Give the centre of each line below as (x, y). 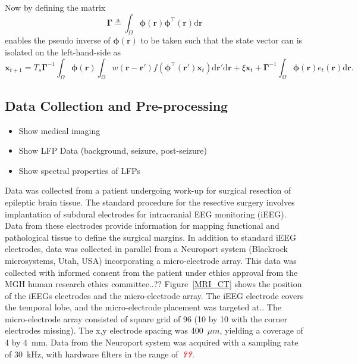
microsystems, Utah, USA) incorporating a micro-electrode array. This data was (151, 260)
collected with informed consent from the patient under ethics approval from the (151, 272)
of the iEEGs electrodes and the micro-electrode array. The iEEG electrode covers (154, 295)
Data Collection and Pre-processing (117, 105)
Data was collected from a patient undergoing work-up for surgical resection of (148, 190)
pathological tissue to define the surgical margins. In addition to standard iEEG (150, 237)
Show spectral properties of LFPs (80, 170)
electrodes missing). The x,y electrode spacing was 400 (104, 330)
